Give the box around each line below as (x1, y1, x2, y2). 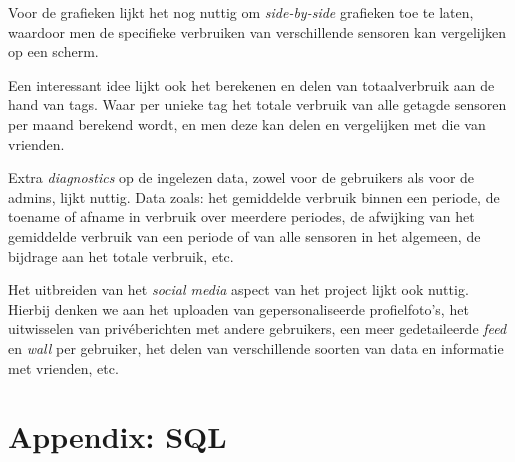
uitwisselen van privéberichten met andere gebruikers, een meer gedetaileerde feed (8, 318, 507, 339)
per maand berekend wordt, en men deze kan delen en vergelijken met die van (8, 113, 486, 134)
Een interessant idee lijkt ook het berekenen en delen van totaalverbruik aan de (8, 74, 495, 95)
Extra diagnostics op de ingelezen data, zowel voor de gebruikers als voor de (8, 167, 475, 188)
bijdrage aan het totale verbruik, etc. (8, 245, 234, 266)
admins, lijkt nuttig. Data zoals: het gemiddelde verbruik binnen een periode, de (8, 186, 500, 207)
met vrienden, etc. (8, 357, 119, 378)
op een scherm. (8, 41, 99, 62)
